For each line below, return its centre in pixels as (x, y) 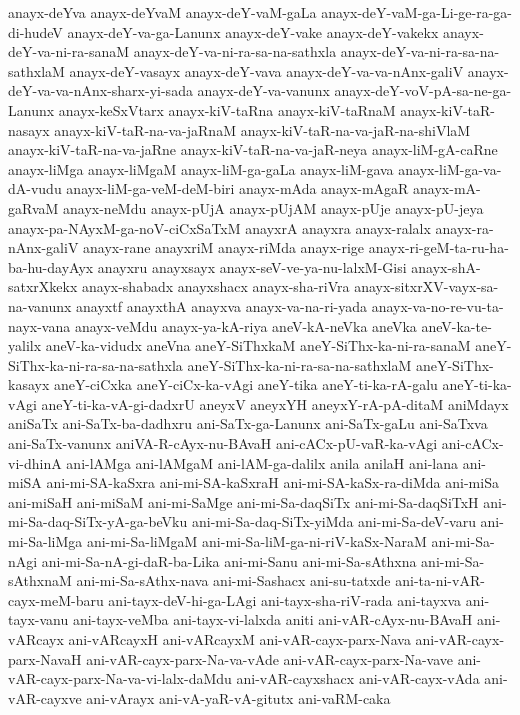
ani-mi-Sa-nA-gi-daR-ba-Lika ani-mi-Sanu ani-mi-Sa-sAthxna (229, 560)
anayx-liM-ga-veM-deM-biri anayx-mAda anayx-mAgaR (237, 188)
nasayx (29, 129)
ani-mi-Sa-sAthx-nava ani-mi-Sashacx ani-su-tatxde (233, 580)
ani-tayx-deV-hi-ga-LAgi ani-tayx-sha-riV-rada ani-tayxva (285, 599)
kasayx (29, 384)
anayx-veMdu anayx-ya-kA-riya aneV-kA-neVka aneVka (245, 325)
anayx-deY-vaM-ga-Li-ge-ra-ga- (417, 12)
